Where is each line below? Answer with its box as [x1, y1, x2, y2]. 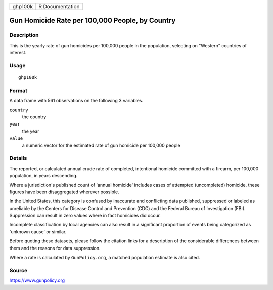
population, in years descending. [9, 173, 78, 179]
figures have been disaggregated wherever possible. [9, 189, 119, 195]
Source [9, 267, 28, 274]
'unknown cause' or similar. [9, 228, 67, 235]
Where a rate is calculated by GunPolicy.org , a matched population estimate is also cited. [9, 255, 200, 261]
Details [9, 155, 27, 162]
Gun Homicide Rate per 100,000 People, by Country [9, 16, 176, 25]
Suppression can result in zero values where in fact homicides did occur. [9, 213, 161, 219]
